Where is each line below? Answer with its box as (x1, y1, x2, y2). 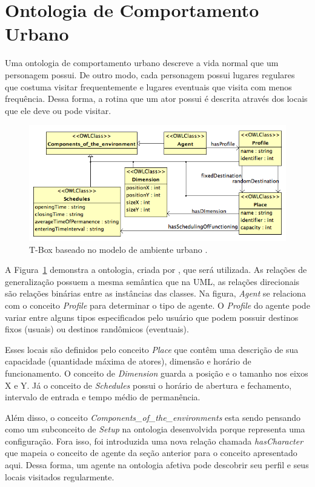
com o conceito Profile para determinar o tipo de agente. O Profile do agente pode (5, 298, 310, 311)
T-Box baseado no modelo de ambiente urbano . (29, 243, 208, 255)
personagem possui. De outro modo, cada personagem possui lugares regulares (5, 68, 295, 81)
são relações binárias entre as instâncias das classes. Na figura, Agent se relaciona (5, 287, 306, 300)
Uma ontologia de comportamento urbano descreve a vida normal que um (5, 56, 279, 69)
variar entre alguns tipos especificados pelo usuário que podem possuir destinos (5, 311, 299, 323)
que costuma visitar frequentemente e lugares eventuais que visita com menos (5, 80, 292, 93)
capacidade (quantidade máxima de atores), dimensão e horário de (5, 355, 251, 368)
